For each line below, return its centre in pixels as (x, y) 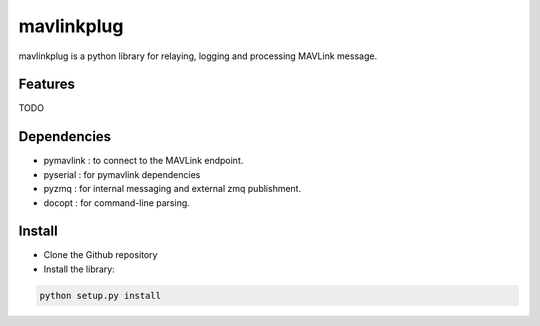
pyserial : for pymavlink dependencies (122, 174)
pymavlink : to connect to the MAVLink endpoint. (143, 161)
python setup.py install (100, 295)
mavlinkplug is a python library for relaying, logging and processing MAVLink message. (198, 56)
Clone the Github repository (100, 255)
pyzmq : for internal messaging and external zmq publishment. (172, 189)
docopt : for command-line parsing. (116, 202)
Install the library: (79, 269)
